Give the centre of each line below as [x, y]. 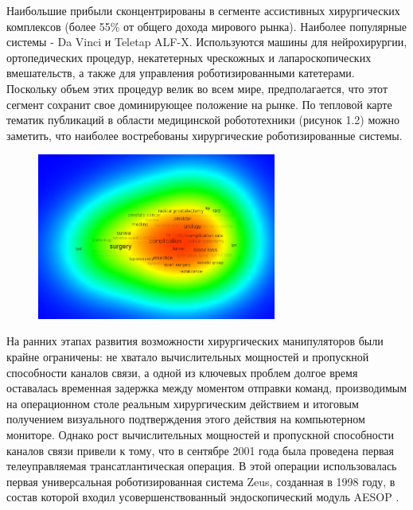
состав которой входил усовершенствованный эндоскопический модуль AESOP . [203, 497]
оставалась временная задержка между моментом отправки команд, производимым [207, 388]
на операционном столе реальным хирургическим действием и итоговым [183, 403]
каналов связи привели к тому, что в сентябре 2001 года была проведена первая [201, 450]
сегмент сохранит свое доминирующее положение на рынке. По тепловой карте [199, 104]
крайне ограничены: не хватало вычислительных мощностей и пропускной [188, 357]
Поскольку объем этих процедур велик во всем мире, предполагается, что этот [197, 88]
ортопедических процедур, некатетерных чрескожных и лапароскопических [189, 57]
